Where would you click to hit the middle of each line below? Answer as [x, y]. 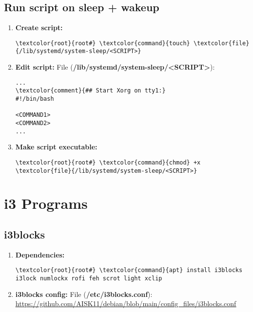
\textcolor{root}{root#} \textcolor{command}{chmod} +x [108, 162]
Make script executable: [56, 147]
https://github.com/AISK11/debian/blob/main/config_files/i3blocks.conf [126, 303]
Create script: [39, 28]
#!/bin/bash [35, 99]
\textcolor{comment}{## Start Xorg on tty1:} [90, 91]
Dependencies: [40, 254]
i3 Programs [46, 203]
